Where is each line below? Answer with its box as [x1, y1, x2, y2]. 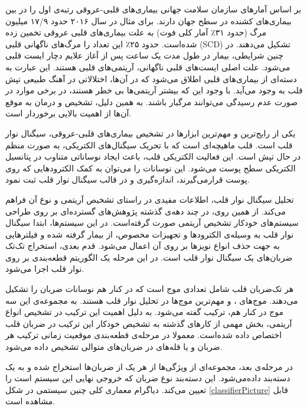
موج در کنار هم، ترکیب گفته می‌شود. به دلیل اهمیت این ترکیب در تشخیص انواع [5, 306, 283, 318]
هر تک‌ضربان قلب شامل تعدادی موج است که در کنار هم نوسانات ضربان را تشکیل [5, 283, 294, 295]
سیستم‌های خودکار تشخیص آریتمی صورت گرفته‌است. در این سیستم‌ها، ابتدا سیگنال [5, 216, 299, 229]
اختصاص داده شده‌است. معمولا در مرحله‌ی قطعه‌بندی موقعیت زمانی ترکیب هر [5, 329, 282, 341]
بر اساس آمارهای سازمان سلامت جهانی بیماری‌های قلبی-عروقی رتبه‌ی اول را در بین [5, 3, 302, 15]
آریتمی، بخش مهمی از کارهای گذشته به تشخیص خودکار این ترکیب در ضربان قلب [5, 317, 292, 329]
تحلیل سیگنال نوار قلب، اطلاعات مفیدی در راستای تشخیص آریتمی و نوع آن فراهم [5, 193, 294, 205]
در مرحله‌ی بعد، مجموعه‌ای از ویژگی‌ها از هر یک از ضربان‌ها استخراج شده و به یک [5, 360, 293, 372]
